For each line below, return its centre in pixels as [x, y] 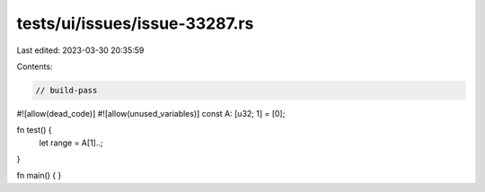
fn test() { [35, 130]
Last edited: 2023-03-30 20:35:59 [80, 50]
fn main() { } [39, 176]
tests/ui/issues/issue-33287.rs [135, 23]
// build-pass [66, 90]
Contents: [35, 66]
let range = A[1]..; [71, 143]
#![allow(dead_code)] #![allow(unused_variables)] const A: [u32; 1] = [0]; [151, 113]
